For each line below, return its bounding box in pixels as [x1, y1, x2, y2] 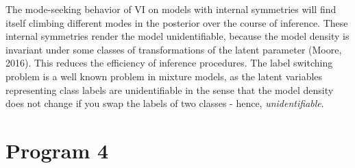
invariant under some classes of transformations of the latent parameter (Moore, [5, 42, 342, 56]
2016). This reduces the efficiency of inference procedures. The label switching [5, 56, 333, 70]
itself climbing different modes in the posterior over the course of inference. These [5, 15, 348, 29]
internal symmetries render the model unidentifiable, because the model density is [5, 29, 350, 43]
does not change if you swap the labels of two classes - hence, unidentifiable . [5, 96, 324, 110]
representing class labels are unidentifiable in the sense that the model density [5, 82, 334, 97]
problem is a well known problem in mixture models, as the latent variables [5, 69, 323, 83]
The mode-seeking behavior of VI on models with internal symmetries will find [5, 2, 336, 16]
